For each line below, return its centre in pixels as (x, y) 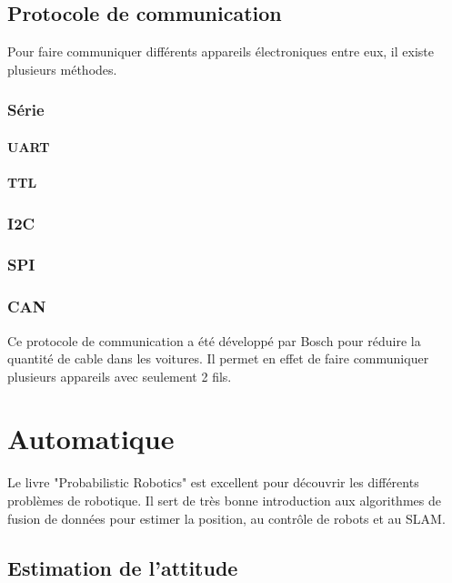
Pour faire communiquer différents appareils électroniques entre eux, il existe (221, 51)
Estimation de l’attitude (123, 567)
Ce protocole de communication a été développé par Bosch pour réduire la (214, 340)
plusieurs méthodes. (62, 69)
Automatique (91, 439)
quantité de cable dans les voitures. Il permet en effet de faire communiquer (218, 358)
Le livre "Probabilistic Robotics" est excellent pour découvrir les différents (213, 482)
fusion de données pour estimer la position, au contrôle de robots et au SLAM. (226, 518)
